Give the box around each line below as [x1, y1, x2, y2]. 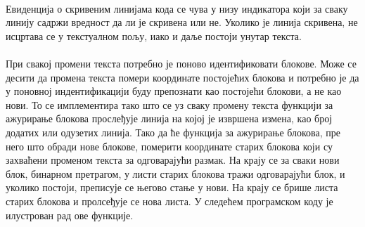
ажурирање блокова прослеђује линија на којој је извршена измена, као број [6, 111, 333, 126]
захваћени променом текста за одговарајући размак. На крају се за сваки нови [6, 153, 340, 167]
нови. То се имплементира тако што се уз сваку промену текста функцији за [6, 97, 333, 112]
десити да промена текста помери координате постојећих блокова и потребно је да [6, 70, 359, 84]
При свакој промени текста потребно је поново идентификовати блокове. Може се [6, 56, 357, 70]
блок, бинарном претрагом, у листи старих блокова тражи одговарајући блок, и [6, 166, 345, 181]
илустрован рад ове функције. [6, 207, 134, 222]
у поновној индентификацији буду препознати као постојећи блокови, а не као [6, 84, 342, 98]
